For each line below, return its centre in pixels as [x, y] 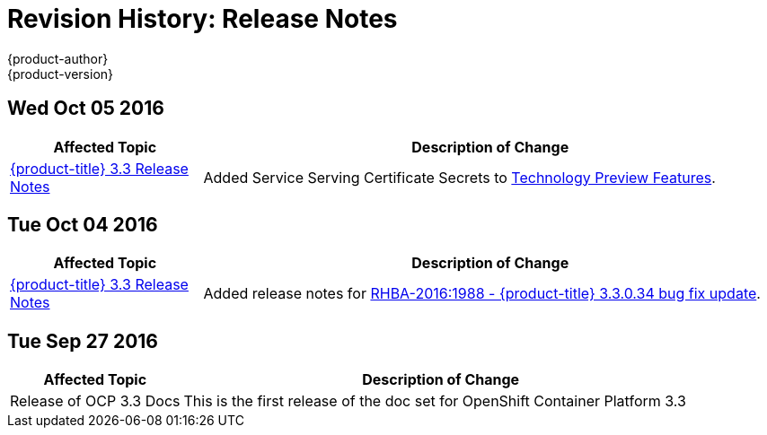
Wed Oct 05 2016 [86, 109]
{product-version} [61, 74]
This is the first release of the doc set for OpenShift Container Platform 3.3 [435, 401]
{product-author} [58, 58]
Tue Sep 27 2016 [83, 341]
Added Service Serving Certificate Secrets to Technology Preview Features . [459, 177]
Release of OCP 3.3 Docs [95, 401]
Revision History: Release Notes [203, 19]
